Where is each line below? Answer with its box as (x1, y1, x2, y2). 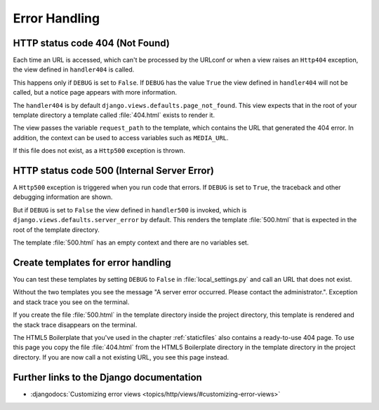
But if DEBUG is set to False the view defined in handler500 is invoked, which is (13, 205, 247, 214)
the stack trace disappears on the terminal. (13, 320, 138, 329)
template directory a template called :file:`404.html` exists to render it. (13, 111, 215, 119)
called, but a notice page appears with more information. (13, 88, 177, 97)
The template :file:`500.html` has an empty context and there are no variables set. (13, 238, 249, 247)
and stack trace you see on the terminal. (13, 298, 130, 306)
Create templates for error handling (13, 257, 171, 268)
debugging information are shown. (13, 193, 113, 201)
